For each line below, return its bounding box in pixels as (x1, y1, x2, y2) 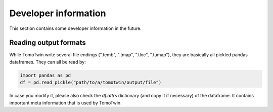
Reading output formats (9, 39, 86, 47)
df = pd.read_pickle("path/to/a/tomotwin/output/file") (20, 80, 162, 86)
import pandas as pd (20, 72, 71, 78)
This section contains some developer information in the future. (9, 25, 142, 31)
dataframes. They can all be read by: (9, 59, 86, 65)
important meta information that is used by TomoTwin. (9, 99, 122, 106)
